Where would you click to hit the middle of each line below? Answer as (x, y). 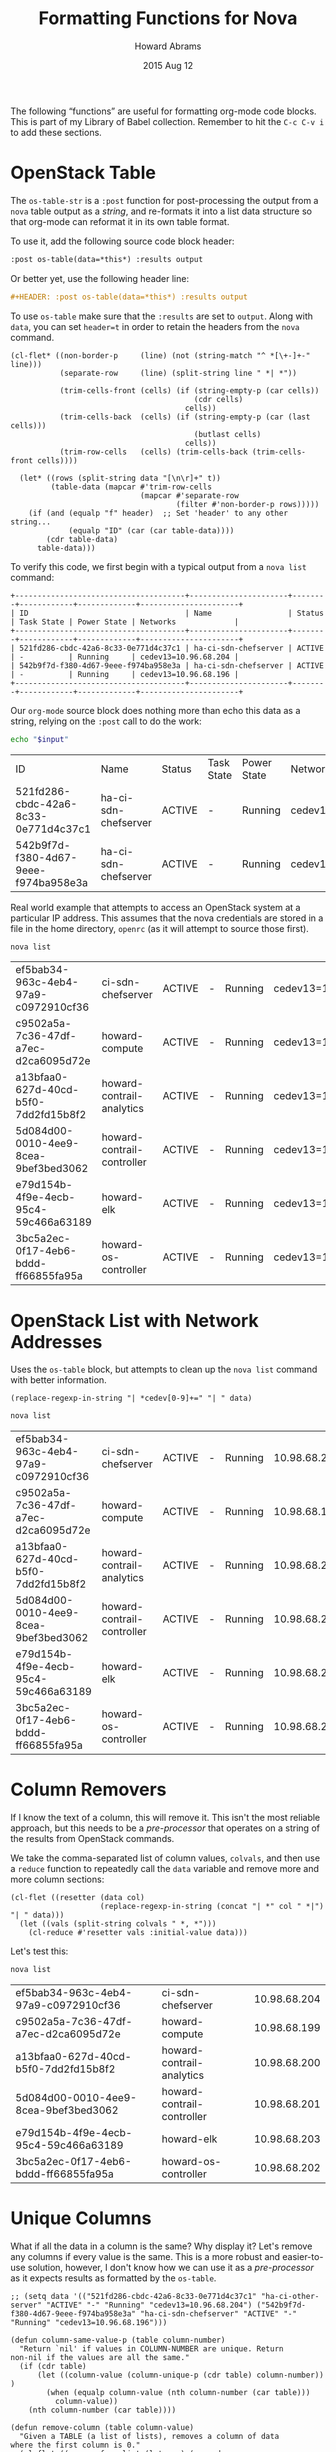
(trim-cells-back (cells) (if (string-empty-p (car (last (185, 417)
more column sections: (57, 1879)
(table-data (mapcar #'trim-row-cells (131, 487)
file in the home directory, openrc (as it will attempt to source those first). (160, 928)
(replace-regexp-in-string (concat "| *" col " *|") (212, 1907)
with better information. (58, 1380)
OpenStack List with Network (134, 1320)
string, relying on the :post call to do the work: (106, 721)
